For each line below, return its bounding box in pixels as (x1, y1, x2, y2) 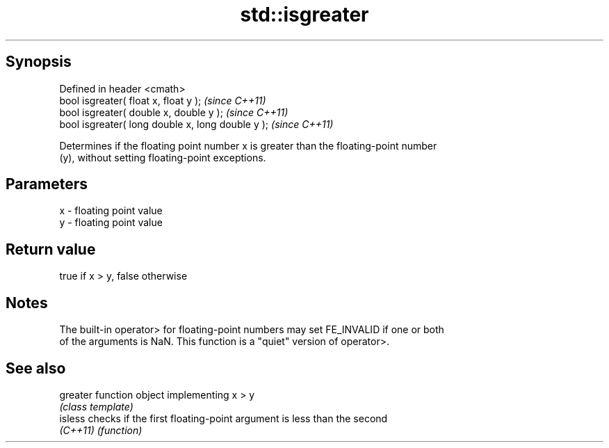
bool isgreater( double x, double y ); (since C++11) (59, 106, 289, 118)
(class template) (59, 400, 133, 413)
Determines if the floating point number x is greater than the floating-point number (59, 139, 437, 152)
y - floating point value (59, 216, 163, 229)
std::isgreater (240, 3, 369, 26)
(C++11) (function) (59, 424, 143, 436)
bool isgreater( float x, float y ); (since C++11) (59, 94, 266, 106)
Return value (6, 240, 96, 258)
